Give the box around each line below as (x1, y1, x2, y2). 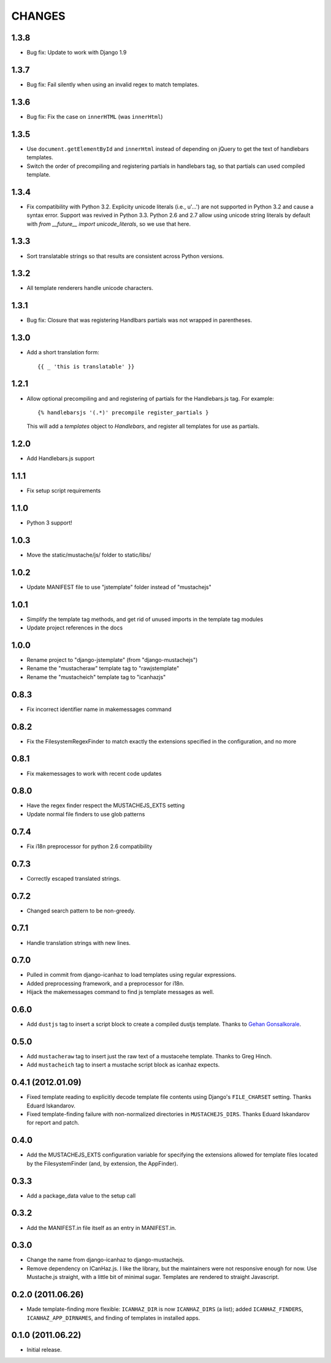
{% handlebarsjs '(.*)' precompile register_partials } (37, 409, 209, 416)
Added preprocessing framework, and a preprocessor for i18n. (26, 979, 185, 987)
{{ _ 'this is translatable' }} (37, 363, 135, 370)
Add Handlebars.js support (26, 455, 95, 462)
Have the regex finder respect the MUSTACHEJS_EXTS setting (26, 802, 185, 809)
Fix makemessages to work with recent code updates (26, 770, 162, 777)
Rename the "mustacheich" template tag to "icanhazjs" (26, 673, 166, 680)
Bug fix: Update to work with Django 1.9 (26, 49, 127, 56)
